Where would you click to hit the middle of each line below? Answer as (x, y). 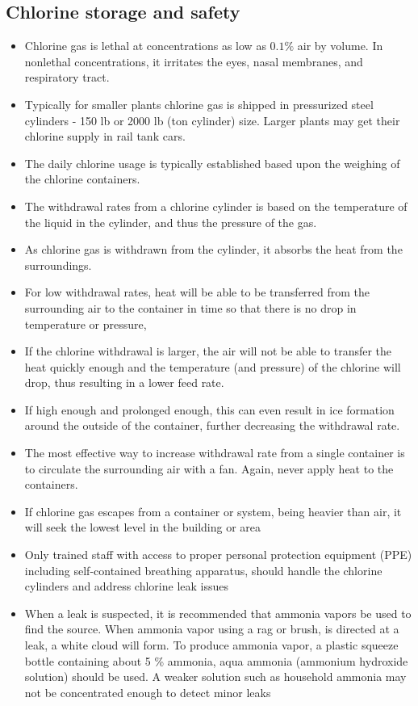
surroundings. (58, 265)
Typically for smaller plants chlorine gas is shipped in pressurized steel (199, 104)
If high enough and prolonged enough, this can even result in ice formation (209, 409)
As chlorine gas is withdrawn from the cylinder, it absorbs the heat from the (213, 249)
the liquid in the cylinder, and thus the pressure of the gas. (171, 222)
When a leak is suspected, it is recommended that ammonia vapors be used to (218, 613)
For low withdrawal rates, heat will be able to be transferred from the (197, 292)
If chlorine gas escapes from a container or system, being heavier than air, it (213, 511)
